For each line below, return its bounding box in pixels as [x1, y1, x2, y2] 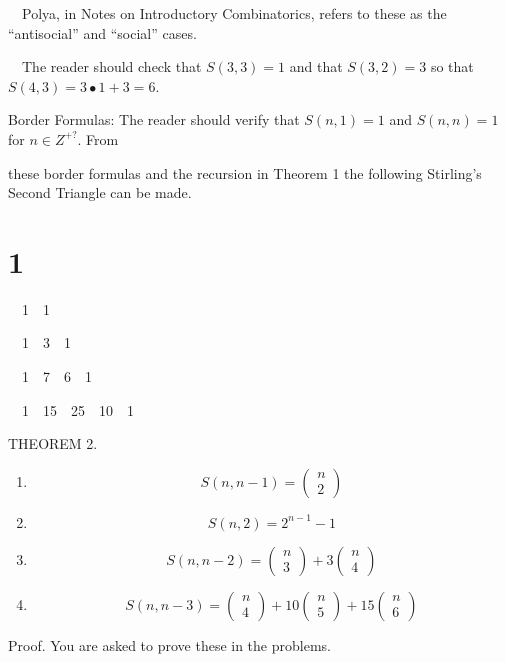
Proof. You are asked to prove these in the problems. [8, 634, 331, 655]
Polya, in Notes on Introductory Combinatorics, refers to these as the [21, 3, 447, 23]
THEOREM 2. [8, 433, 98, 454]
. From [77, 128, 119, 149]
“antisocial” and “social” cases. [8, 22, 197, 43]
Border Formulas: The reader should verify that [8, 109, 300, 130]
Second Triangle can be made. [8, 182, 192, 203]
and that [289, 56, 343, 77]
